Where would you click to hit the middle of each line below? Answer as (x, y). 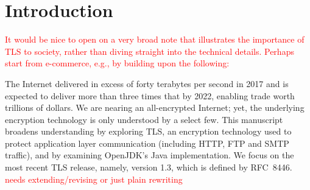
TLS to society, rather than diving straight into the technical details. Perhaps (150, 51)
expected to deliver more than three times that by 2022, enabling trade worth (150, 95)
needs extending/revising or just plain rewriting (94, 179)
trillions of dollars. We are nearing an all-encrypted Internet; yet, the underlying (155, 107)
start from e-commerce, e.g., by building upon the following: (117, 63)
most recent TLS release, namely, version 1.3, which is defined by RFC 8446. (149, 167)
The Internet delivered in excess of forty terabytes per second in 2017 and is (147, 83)
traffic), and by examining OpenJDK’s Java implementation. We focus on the (150, 155)
